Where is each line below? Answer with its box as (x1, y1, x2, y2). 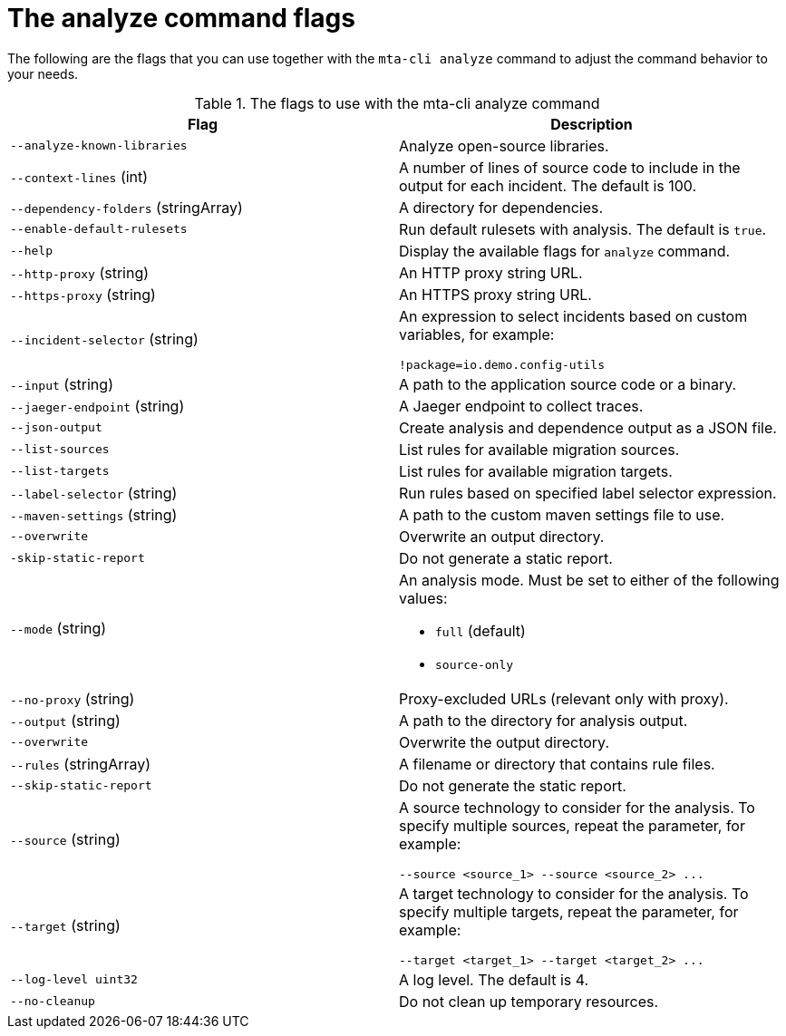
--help (10, 244, 53, 258)
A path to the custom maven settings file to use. (399, 505, 725, 524)
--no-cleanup (10, 994, 95, 1009)
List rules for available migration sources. (399, 440, 680, 459)
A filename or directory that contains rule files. (399, 754, 715, 773)
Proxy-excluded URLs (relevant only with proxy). (399, 689, 729, 708)
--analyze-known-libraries (10, 139, 188, 153)
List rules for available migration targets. (399, 461, 673, 480)
